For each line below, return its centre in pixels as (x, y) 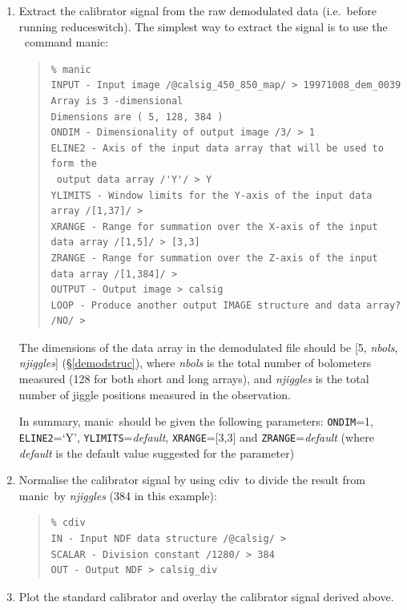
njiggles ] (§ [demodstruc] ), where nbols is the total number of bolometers (195, 363)
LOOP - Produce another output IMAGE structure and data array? (226, 305)
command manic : (66, 42)
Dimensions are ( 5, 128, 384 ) (137, 117)
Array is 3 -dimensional (117, 101)
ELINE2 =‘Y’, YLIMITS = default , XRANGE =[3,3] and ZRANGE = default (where (196, 436)
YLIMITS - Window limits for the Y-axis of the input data (212, 195)
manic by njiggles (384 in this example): (118, 495)
